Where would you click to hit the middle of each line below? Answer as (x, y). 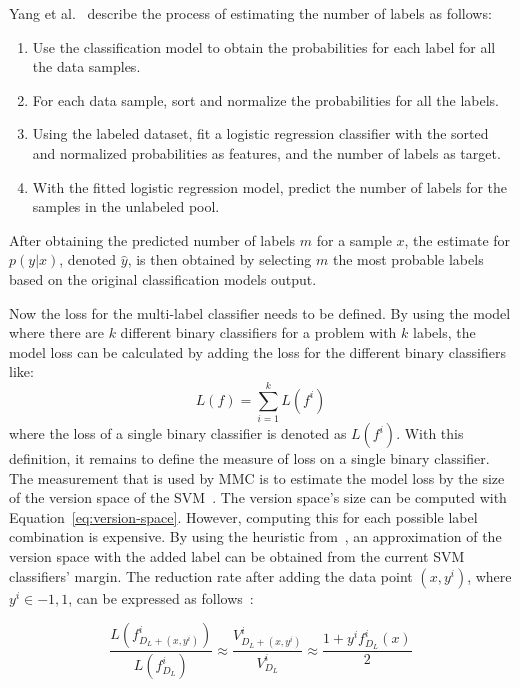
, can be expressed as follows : (161, 597)
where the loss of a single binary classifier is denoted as (178, 433)
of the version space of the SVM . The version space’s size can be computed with (258, 497)
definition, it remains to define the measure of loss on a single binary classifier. (249, 458)
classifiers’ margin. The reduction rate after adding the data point (211, 575)
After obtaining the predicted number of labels (152, 239)
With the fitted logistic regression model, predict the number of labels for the (269, 186)
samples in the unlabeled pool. (126, 206)
